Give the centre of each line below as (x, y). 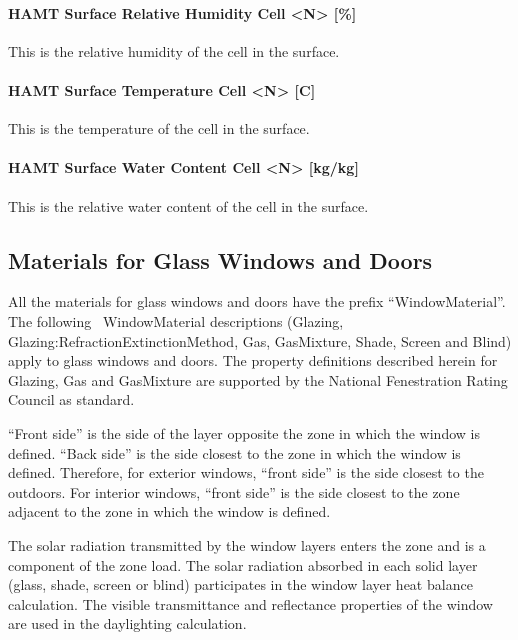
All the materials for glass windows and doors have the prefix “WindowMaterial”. (257, 301)
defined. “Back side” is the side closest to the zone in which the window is (234, 452)
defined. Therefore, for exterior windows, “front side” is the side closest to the (246, 472)
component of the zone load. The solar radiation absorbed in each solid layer (243, 564)
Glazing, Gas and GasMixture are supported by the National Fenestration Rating (258, 379)
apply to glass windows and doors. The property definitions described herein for (253, 360)
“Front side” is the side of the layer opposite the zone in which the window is (244, 432)
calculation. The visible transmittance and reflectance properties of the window (250, 603)
